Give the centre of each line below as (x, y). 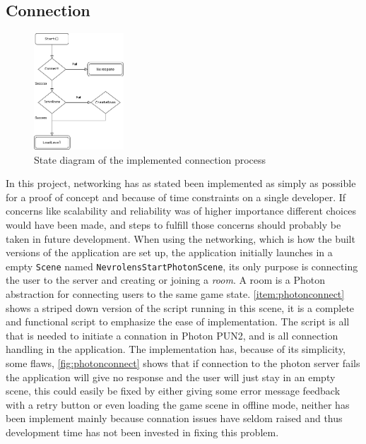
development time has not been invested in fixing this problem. (142, 432)
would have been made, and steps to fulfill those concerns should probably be (173, 224)
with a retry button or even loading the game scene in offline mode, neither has (178, 404)
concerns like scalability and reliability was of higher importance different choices (181, 211)
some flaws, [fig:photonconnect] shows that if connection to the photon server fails (183, 362)
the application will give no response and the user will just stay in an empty (171, 377)
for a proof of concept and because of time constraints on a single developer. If (176, 197)
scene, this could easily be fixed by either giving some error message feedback (173, 391)
